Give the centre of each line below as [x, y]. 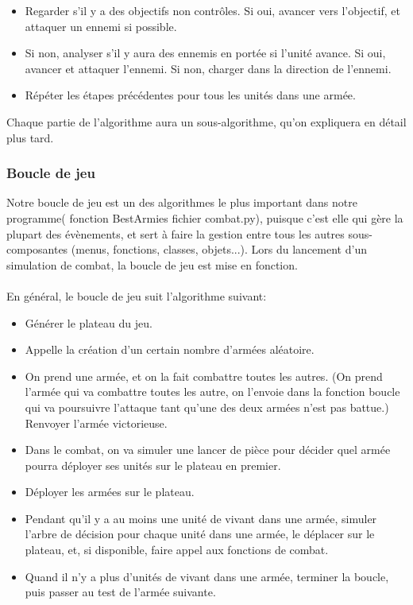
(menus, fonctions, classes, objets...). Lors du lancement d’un [219, 249]
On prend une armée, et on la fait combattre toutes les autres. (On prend [204, 376]
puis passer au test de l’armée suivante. [120, 592]
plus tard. [30, 137]
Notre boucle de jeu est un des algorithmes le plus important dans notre [182, 202]
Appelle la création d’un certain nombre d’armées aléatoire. [170, 349]
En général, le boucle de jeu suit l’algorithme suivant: [137, 295]
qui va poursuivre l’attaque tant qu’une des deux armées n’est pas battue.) [207, 407]
